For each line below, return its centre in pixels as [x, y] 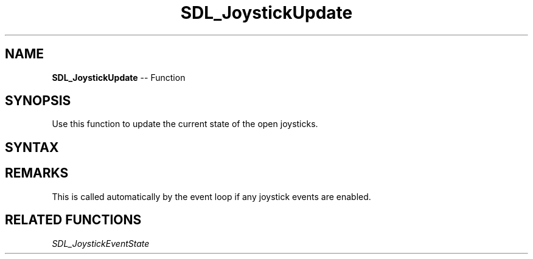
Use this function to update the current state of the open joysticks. [185, 124]
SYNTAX [32, 147]
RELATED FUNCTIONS [73, 220]
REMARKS [37, 173]
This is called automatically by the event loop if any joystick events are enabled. [211, 196]
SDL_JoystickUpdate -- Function [119, 77]
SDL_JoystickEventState [101, 243]
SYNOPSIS [38, 101]
